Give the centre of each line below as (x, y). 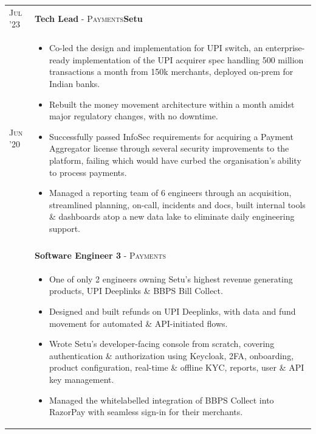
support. (64, 228)
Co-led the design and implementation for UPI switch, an (156, 48)
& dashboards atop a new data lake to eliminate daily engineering (172, 216)
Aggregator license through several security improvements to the (169, 148)
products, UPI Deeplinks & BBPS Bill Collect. (136, 291)
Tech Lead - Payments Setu (89, 18)
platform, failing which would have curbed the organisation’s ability (175, 160)
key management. (81, 379)
